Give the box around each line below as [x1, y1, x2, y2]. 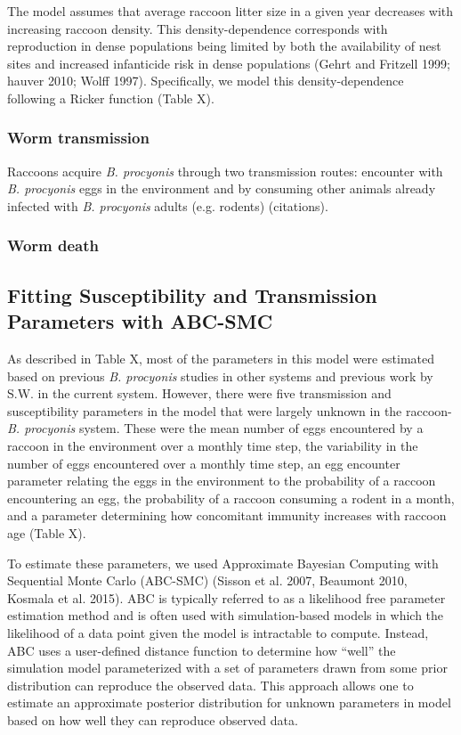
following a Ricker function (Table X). [7, 88, 214, 107]
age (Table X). [7, 523, 86, 542]
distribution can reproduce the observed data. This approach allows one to [7, 675, 414, 694]
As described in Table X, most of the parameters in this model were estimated [7, 349, 435, 367]
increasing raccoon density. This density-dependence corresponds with [7, 19, 388, 37]
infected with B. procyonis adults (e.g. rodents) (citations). [7, 196, 328, 215]
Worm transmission [7, 127, 150, 149]
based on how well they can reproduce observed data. [7, 710, 298, 729]
